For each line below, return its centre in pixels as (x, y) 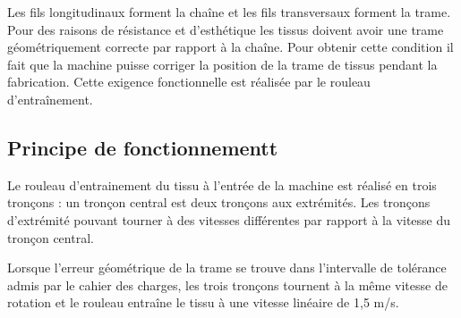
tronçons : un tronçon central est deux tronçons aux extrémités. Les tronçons (219, 202)
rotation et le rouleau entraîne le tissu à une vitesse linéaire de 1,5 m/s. (203, 302)
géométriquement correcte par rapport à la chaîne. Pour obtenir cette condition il (230, 47)
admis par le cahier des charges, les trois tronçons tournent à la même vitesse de (227, 285)
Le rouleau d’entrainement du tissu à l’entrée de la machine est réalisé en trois (222, 184)
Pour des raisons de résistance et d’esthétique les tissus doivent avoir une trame (226, 29)
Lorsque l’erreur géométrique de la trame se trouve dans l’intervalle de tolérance (227, 268)
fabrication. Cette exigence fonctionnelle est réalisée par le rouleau (189, 82)
